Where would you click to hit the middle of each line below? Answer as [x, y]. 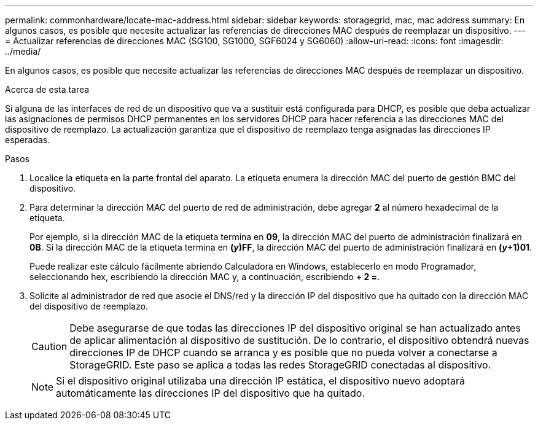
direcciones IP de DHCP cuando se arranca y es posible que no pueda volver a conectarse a [283, 353]
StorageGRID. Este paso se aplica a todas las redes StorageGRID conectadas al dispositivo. [280, 365]
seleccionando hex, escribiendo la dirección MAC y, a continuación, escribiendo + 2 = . [205, 277]
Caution [49, 346]
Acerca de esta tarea [47, 89]
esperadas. [28, 140]
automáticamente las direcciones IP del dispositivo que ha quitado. [210, 393]
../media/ [23, 51]
